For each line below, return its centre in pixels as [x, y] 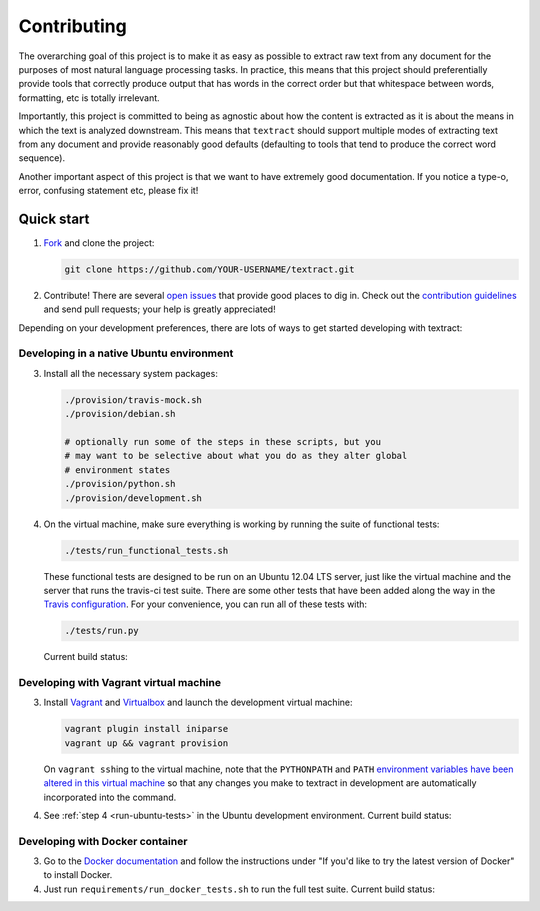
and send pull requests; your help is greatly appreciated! [159, 309]
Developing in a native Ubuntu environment [126, 353]
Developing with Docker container [103, 841]
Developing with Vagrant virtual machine [120, 683]
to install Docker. [78, 875]
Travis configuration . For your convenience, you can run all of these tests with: [205, 604]
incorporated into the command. [110, 797]
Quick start [54, 218]
